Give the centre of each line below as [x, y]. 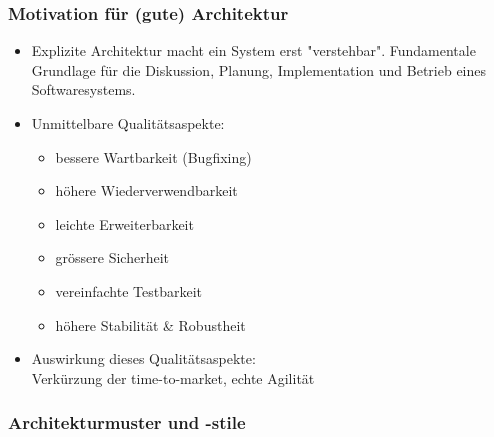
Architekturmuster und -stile [127, 422]
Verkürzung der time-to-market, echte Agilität [173, 377]
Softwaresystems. [83, 89]
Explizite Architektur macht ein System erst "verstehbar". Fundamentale [253, 50]
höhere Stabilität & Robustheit [150, 324]
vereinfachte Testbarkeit [128, 290]
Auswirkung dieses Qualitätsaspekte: [143, 358]
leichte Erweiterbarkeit [124, 223]
